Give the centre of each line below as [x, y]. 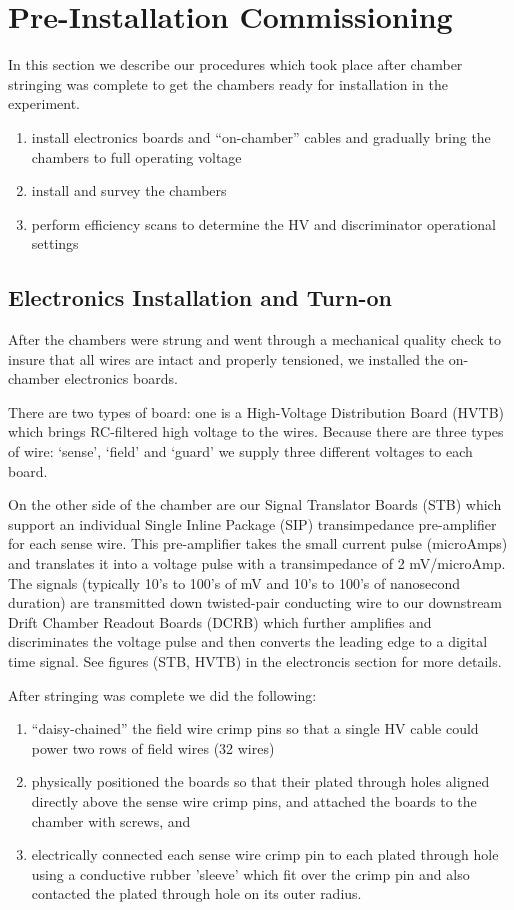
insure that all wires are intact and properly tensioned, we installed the [226, 358]
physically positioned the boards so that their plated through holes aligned [260, 781]
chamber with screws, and [111, 820]
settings [55, 243]
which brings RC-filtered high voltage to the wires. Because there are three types [256, 431]
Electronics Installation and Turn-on [200, 297]
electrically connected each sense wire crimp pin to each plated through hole [265, 854]
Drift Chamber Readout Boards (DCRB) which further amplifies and [220, 621]
